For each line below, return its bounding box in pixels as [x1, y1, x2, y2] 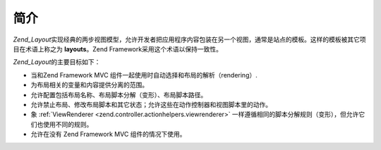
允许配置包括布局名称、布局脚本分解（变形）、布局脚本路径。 [30, 90, 207, 99]
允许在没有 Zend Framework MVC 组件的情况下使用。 [30, 130, 186, 139]
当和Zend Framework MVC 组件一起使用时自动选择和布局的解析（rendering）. [30, 70, 258, 79]
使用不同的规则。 [42, 120, 93, 128]
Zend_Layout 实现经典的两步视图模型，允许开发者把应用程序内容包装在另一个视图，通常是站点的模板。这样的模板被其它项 [13, 35, 366, 44]
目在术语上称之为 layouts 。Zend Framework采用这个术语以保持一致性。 [13, 44, 222, 53]
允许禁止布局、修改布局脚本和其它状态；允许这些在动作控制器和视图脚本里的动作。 [30, 100, 272, 108]
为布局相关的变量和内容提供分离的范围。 [30, 81, 148, 89]
